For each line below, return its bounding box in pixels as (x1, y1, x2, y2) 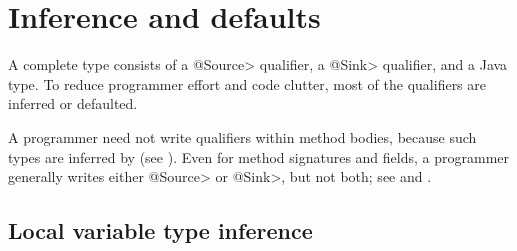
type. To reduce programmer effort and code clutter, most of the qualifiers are (8, 73, 487, 94)
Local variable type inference (8, 215, 313, 246)
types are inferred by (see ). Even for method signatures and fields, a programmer (8, 146, 510, 167)
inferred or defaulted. (8, 93, 138, 114)
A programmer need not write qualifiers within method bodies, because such (8, 126, 477, 147)
